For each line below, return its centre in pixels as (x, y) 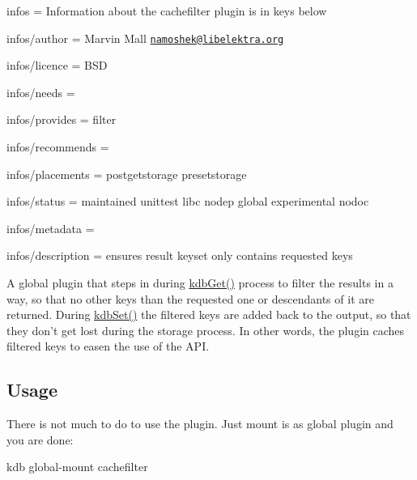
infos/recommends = (58, 147)
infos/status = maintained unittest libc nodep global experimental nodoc (188, 201)
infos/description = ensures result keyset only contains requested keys (180, 255)
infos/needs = (41, 92)
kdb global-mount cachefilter (77, 467)
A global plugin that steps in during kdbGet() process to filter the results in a (200, 282)
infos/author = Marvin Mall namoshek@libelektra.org (145, 38)
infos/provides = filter (62, 119)
